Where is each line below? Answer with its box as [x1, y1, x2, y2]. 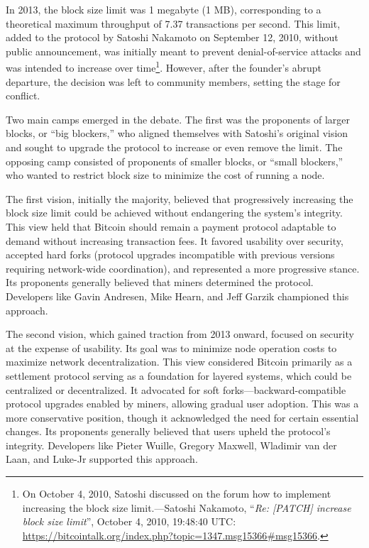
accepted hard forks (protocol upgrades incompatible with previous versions [6, 247, 335, 262]
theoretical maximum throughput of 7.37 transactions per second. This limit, [6, 16, 341, 31]
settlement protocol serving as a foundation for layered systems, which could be [6, 368, 352, 383]
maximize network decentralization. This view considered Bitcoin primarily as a [6, 354, 353, 369]
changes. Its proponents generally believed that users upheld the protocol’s [6, 424, 331, 439]
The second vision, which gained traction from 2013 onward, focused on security [6, 327, 354, 341]
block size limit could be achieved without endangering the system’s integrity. [6, 205, 343, 220]
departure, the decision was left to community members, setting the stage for [6, 74, 341, 89]
